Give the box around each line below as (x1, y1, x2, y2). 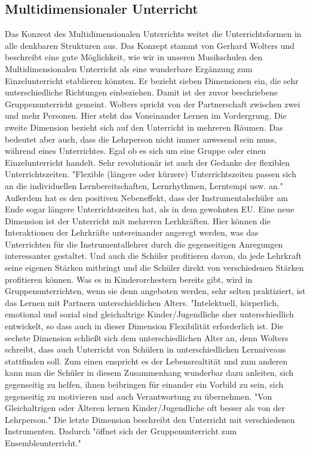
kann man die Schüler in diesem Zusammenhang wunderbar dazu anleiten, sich (5, 366, 294, 379)
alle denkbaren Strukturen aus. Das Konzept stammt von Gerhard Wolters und (5, 39, 295, 51)
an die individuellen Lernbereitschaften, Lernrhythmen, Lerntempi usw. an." (5, 179, 283, 191)
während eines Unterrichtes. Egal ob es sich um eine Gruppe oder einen (5, 144, 266, 157)
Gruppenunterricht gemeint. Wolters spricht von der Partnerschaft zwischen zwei (5, 97, 300, 110)
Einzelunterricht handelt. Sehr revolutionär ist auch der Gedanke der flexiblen (5, 156, 290, 168)
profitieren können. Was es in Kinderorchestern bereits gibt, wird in (5, 273, 253, 285)
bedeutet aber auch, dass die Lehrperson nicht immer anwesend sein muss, (5, 132, 277, 145)
